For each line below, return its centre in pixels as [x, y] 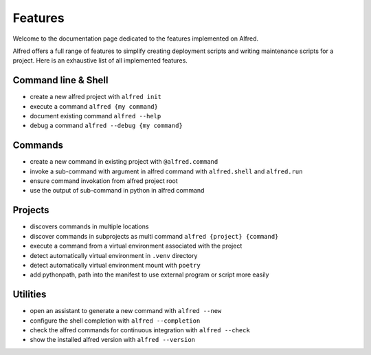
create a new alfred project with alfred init [95, 97]
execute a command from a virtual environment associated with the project [136, 246]
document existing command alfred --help [95, 116]
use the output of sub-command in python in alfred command [117, 191]
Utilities [30, 295]
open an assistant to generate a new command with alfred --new [126, 311]
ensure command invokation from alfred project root [104, 181]
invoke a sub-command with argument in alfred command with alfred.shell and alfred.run [166, 171]
